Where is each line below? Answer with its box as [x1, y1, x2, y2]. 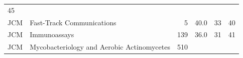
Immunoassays [30, 29, 74, 40]
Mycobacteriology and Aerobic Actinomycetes [30, 42, 170, 52]
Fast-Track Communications [30, 17, 116, 27]
